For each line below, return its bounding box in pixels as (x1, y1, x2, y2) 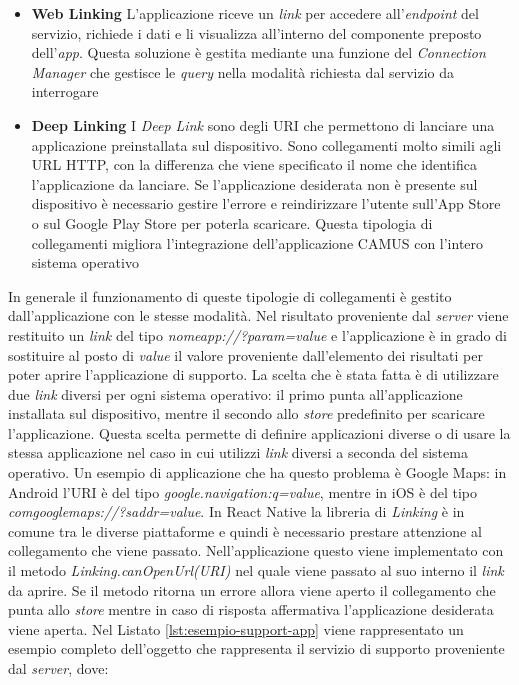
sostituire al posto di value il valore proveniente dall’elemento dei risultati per (8, 344, 483, 365)
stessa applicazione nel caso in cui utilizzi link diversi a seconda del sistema (8, 442, 468, 463)
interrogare (31, 81, 99, 102)
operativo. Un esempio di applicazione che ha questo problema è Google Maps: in (8, 462, 507, 483)
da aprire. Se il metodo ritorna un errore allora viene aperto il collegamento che (8, 579, 496, 600)
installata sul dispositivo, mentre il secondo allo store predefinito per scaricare (8, 403, 485, 424)
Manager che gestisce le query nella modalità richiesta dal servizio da (31, 61, 455, 82)
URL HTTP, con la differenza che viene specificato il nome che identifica (31, 154, 477, 175)
